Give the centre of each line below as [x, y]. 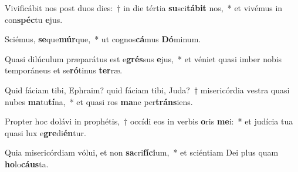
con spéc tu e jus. [34, 19]
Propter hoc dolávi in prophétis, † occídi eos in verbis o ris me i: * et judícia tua [149, 121]
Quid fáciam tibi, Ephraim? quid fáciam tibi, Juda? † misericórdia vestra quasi [147, 90]
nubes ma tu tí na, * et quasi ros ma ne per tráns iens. [99, 101]
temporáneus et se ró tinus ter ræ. [64, 70]
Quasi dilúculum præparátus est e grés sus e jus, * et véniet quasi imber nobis [143, 58]
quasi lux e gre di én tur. [45, 132]
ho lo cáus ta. [27, 163]
